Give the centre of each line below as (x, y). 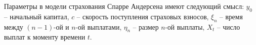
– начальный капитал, (37, 16)
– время (231, 16)
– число (228, 26)
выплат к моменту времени (45, 37)
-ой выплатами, (98, 26)
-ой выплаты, (185, 26)
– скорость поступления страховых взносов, (143, 16)
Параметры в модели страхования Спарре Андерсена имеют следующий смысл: (124, 6)
